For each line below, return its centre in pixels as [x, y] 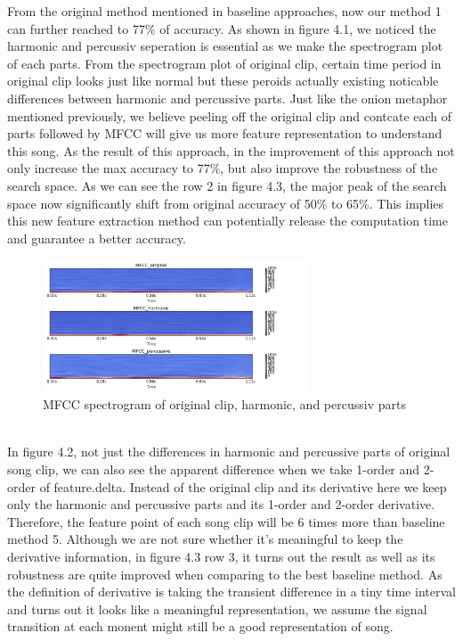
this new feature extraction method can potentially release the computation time [227, 221]
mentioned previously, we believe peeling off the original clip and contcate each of [230, 115]
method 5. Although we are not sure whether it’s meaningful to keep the [205, 539]
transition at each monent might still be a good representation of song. [200, 626]
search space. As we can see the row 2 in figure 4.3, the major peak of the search [227, 185]
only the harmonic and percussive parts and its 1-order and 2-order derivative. [221, 504]
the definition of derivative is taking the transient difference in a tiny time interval [231, 592]
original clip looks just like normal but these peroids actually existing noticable [223, 81]
